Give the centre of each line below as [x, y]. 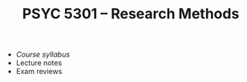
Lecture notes [39, 63]
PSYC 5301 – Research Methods [131, 14]
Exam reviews [39, 72]
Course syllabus [43, 55]
